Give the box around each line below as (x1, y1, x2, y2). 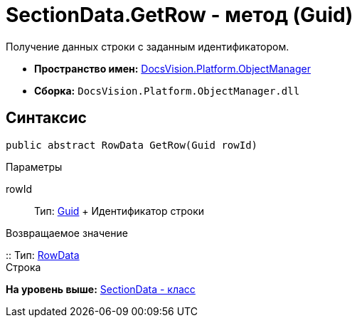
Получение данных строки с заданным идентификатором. (6, 40, 289, 53)
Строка (6, 260, 41, 273)
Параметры (6, 160, 63, 173)
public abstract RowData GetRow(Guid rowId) (6, 139, 258, 151)
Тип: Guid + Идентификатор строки (34, 204, 205, 217)
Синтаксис (6, 109, 87, 127)
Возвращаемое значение (6, 226, 128, 239)
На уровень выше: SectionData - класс (6, 282, 196, 295)
